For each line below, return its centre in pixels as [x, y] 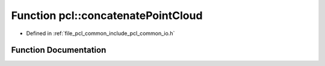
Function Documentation [59, 50]
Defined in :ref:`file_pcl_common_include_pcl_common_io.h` [101, 33]
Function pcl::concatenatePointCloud [107, 15]
